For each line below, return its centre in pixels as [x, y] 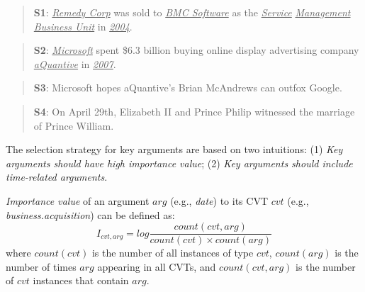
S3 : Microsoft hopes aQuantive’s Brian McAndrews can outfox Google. [188, 88]
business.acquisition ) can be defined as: [90, 214]
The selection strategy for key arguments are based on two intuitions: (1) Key [174, 149]
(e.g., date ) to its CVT [219, 200]
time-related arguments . [57, 177]
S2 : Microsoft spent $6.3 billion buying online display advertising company [196, 50]
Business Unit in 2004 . [83, 26]
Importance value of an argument [78, 200]
